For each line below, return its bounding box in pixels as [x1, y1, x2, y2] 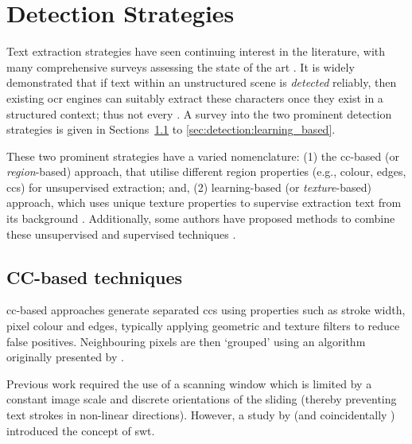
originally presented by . [6, 349, 124, 365]
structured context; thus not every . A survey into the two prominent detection [6, 105, 392, 122]
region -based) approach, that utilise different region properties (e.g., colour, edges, [6, 163, 406, 180]
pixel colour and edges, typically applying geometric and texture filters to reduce [6, 317, 400, 334]
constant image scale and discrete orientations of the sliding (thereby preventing [6, 391, 397, 407]
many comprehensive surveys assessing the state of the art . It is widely [6, 58, 355, 75]
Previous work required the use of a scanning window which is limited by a [6, 375, 372, 391]
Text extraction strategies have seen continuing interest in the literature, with [6, 43, 386, 60]
